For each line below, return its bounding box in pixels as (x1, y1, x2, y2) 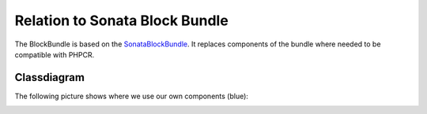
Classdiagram (14, 71, 85, 84)
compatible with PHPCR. (14, 50, 95, 59)
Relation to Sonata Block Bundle (14, 12, 229, 29)
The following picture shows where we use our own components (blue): (14, 91, 249, 101)
